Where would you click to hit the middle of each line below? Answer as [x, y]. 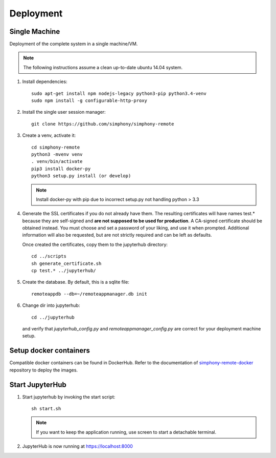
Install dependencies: [45, 81]
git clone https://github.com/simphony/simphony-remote [103, 124]
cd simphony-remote [56, 147]
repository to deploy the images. [44, 370]
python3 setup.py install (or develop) [81, 176]
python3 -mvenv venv [57, 154]
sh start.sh [46, 408]
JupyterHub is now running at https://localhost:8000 [77, 446]
